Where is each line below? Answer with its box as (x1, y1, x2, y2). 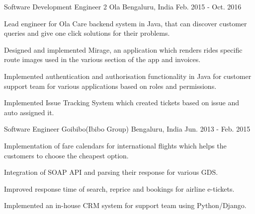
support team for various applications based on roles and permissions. (4, 80, 217, 91)
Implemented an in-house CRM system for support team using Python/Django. (4, 200, 247, 211)
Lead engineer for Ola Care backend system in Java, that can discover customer (4, 18, 247, 28)
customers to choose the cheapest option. (4, 150, 129, 160)
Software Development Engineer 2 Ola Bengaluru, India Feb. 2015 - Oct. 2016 (4, 1, 242, 11)
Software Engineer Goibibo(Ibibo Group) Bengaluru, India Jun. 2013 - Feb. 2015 (4, 124, 251, 134)
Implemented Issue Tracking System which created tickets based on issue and (4, 97, 240, 108)
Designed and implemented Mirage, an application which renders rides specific (4, 44, 243, 55)
